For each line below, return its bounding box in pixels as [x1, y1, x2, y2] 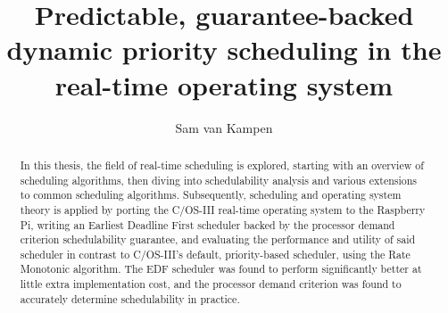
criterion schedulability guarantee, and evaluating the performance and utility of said [20, 232, 416, 247]
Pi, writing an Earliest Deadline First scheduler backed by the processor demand [20, 217, 395, 232]
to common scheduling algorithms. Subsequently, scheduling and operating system [20, 187, 402, 202]
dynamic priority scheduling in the [6, 31, 442, 68]
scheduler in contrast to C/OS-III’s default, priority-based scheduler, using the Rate [20, 246, 411, 261]
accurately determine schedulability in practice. [20, 291, 240, 306]
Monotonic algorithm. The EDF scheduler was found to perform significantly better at [20, 261, 422, 276]
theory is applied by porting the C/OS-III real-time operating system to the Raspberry [20, 202, 426, 217]
